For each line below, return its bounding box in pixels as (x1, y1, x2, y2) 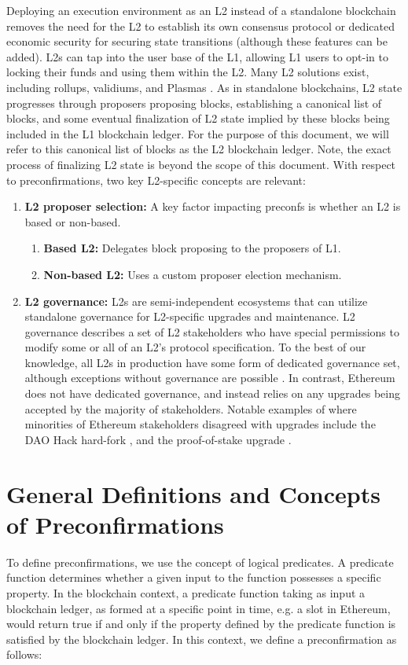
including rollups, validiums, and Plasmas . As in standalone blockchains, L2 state (6, 79, 402, 95)
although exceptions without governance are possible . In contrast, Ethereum (24, 369, 395, 386)
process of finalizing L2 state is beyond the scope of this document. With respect (6, 156, 396, 172)
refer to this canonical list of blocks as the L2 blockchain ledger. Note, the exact (6, 141, 391, 157)
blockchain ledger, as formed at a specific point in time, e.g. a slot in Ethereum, (6, 600, 391, 616)
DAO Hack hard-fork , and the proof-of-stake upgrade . (24, 431, 292, 447)
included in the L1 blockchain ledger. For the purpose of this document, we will (6, 125, 389, 141)
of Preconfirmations (6, 508, 224, 540)
